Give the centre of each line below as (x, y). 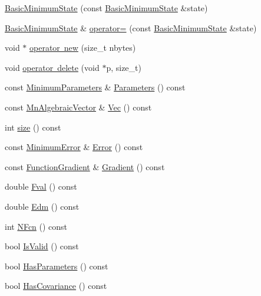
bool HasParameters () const (57, 266)
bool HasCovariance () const (56, 286)
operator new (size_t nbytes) (83, 48)
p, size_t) (124, 67)
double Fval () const (41, 186)
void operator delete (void (52, 67)
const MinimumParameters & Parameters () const (95, 87)
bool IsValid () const (42, 246)
